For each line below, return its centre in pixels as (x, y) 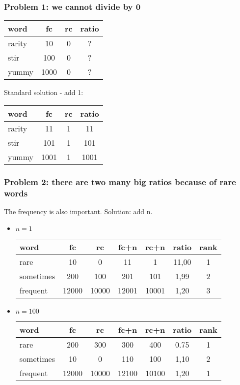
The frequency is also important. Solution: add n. (78, 211)
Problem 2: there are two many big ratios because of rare (120, 181)
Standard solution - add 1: (44, 92)
